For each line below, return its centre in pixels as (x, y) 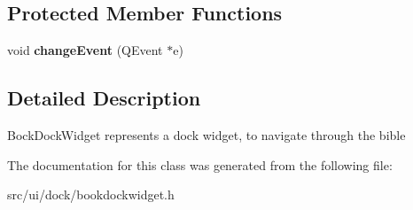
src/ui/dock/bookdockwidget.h (91, 194)
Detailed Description (104, 98)
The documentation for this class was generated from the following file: (200, 164)
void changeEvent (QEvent (85, 50)
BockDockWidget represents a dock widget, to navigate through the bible (206, 135)
